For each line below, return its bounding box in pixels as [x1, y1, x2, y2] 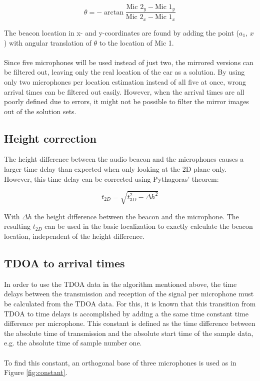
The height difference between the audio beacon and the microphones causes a [4, 154, 244, 164]
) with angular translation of [4, 37, 91, 48]
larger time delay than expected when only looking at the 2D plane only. [4, 164, 227, 174]
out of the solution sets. [4, 106, 76, 116]
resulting [4, 221, 31, 231]
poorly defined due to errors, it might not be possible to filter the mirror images [4, 96, 249, 107]
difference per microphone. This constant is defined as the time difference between [4, 318, 255, 328]
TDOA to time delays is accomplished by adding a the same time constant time [4, 308, 248, 318]
